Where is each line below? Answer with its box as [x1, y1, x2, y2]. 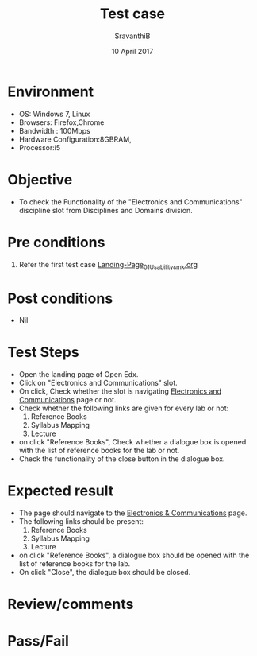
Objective [7, 170, 73, 188]
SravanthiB [114, 31, 151, 41]
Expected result [7, 482, 114, 500]
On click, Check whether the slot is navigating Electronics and [18, 386, 221, 396]
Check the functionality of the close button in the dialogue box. [18, 454, 225, 464]
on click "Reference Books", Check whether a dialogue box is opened [18, 437, 247, 447]
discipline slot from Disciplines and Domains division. [18, 205, 194, 215]
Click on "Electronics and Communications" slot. [18, 378, 178, 388]
